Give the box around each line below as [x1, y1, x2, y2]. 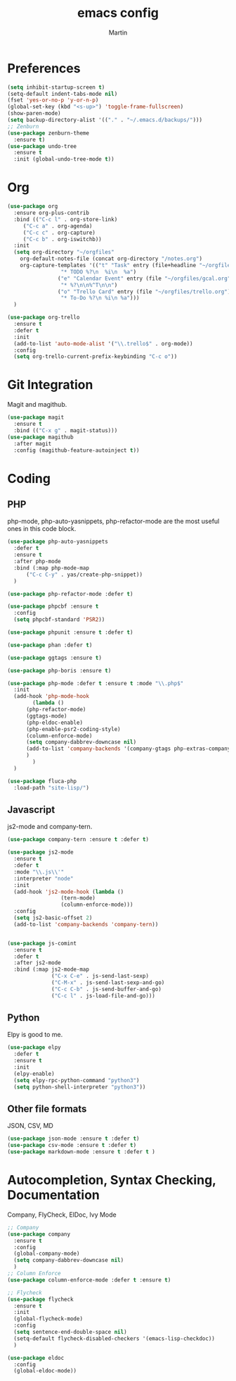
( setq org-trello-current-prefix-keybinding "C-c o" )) [13, 353, 178, 360]
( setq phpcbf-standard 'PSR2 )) [13, 616, 105, 623]
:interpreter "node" [13, 875, 74, 882]
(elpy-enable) [13, 1070, 55, 1077]
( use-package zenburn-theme [7, 129, 90, 137]
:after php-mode [13, 558, 61, 565]
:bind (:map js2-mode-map [13, 966, 90, 974]
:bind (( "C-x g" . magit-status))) [13, 426, 118, 434]
